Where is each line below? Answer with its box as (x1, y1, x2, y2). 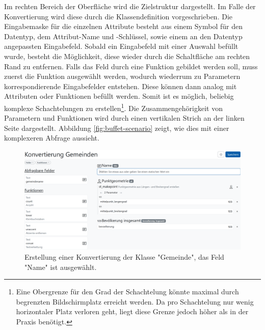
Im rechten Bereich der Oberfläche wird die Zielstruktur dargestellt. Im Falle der (4, 1, 256, 11)
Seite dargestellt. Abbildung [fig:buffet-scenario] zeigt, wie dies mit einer (4, 122, 229, 133)
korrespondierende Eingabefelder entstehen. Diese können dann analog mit (4, 80, 237, 91)
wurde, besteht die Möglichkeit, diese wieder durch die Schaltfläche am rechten (4, 50, 250, 61)
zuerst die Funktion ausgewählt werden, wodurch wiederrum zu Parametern (4, 71, 241, 81)
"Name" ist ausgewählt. (24, 261, 97, 272)
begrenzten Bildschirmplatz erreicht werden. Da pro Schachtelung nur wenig (16, 296, 254, 307)
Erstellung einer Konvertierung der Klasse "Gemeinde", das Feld (24, 252, 224, 262)
